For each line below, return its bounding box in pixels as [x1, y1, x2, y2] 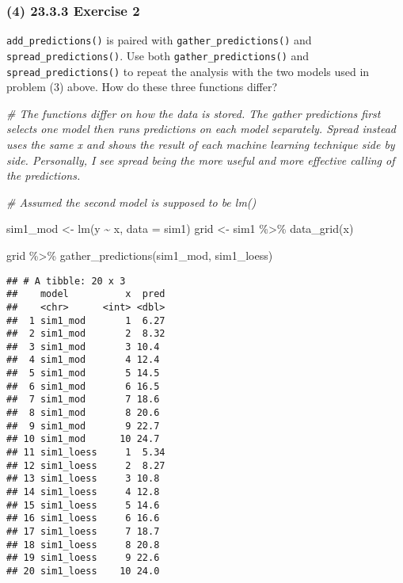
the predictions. [6, 167, 81, 184]
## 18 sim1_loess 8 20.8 [6, 539, 160, 551]
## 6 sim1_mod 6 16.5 [6, 380, 160, 392]
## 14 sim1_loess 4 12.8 [6, 486, 160, 498]
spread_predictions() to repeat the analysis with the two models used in [6, 63, 370, 79]
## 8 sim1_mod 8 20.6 [6, 407, 160, 419]
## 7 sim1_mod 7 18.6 [6, 394, 160, 406]
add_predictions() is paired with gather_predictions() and [6, 32, 312, 48]
